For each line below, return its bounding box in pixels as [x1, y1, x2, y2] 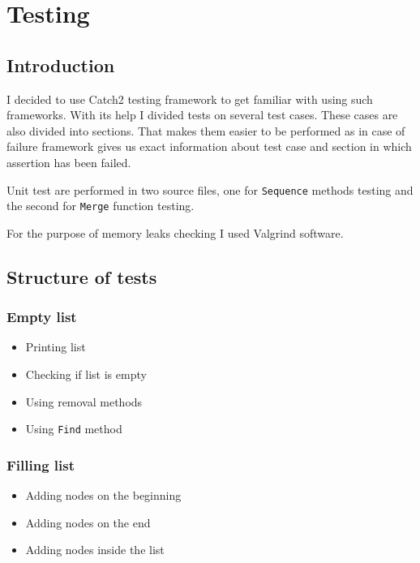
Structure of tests [6, 264, 157, 289]
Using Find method [25, 420, 122, 437]
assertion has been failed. [6, 153, 131, 170]
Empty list [6, 307, 77, 327]
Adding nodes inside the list [25, 541, 165, 558]
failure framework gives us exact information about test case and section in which [6, 138, 412, 155]
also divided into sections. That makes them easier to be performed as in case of [6, 122, 405, 139]
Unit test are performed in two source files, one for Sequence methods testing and [6, 181, 414, 198]
